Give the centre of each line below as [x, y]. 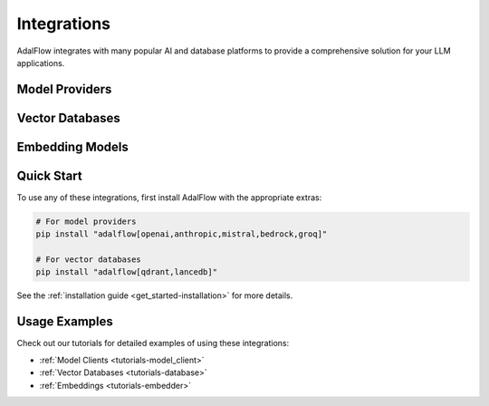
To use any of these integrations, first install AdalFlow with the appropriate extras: [169, 197]
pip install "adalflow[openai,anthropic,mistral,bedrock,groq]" [182, 234]
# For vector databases [89, 260]
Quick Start [49, 175]
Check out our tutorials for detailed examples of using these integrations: [153, 343]
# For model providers [86, 221]
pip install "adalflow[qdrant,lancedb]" [126, 272]
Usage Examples [65, 322]
